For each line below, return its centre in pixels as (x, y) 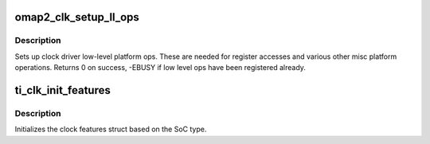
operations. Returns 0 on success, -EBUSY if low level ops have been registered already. (160, 68)
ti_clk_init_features (63, 90)
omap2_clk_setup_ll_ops (77, 17)
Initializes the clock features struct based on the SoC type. (111, 129)
